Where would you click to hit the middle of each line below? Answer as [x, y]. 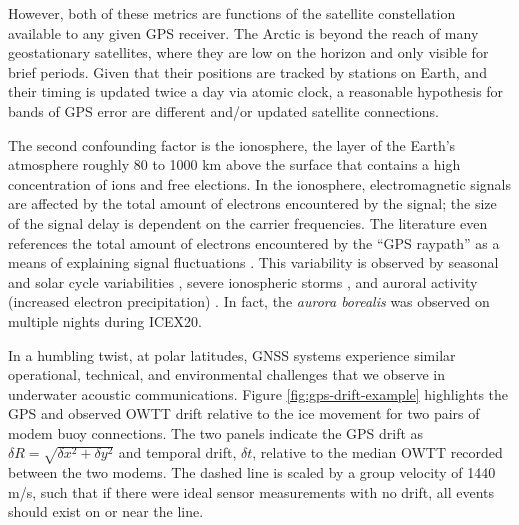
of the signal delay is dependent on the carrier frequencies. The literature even [248, 222]
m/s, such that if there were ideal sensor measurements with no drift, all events [251, 491]
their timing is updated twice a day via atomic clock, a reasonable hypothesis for [256, 91]
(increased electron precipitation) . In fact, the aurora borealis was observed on [249, 301]
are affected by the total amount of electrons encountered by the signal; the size [252, 203]
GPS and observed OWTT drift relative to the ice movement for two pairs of [244, 413]
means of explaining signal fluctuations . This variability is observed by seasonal [253, 262]
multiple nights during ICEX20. [105, 320]
